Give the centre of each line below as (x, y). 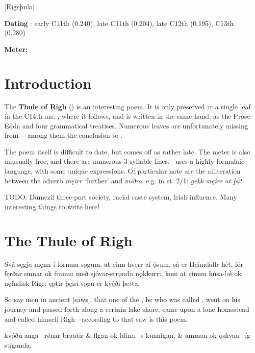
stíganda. (18, 344)
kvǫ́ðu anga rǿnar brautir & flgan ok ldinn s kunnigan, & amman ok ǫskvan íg (127, 335)
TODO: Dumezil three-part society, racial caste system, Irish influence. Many (121, 197)
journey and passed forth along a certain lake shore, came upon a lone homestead (127, 309)
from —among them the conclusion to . (64, 135)
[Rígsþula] (19, 6)
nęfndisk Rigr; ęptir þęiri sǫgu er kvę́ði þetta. (72, 283)
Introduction (48, 83)
